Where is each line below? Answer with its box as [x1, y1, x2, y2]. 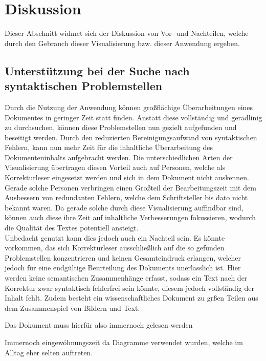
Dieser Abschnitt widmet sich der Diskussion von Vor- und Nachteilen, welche [5, 28, 249, 38]
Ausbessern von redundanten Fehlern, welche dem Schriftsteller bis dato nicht [5, 192, 248, 203]
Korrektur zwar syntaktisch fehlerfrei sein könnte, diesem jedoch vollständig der [5, 282, 254, 293]
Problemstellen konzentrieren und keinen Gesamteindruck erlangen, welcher [5, 252, 241, 263]
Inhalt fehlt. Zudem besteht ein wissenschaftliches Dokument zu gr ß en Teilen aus [5, 292, 258, 303]
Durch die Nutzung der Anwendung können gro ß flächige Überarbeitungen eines [5, 101, 253, 112]
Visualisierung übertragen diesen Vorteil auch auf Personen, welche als [5, 162, 226, 173]
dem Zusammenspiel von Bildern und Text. [5, 302, 140, 313]
